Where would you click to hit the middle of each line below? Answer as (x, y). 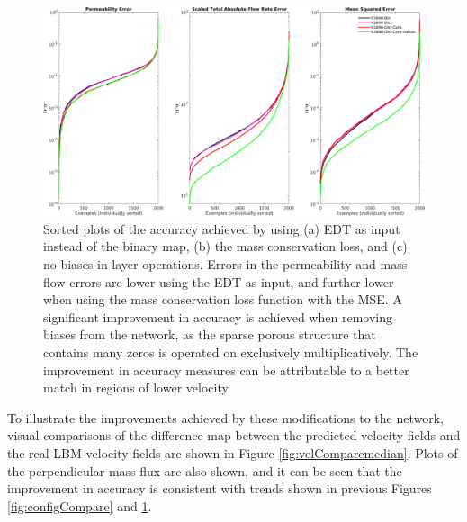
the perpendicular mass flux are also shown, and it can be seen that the (205, 470)
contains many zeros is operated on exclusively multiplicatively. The (231, 352)
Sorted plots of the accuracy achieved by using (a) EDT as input (222, 228)
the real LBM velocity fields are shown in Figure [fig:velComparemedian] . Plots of (233, 453)
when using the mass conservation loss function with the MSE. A (223, 299)
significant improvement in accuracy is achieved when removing (218, 316)
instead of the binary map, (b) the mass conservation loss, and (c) (225, 246)
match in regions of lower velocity (136, 387)
